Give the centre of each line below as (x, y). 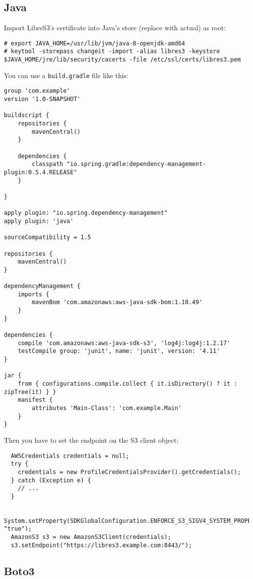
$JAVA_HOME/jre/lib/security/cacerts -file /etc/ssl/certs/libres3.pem (122, 60)
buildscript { (27, 115)
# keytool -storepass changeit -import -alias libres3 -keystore (112, 52)
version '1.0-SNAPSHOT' (42, 99)
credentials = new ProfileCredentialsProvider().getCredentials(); (129, 472)
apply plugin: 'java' (39, 221)
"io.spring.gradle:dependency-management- (136, 164)
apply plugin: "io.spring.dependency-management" (86, 213)
